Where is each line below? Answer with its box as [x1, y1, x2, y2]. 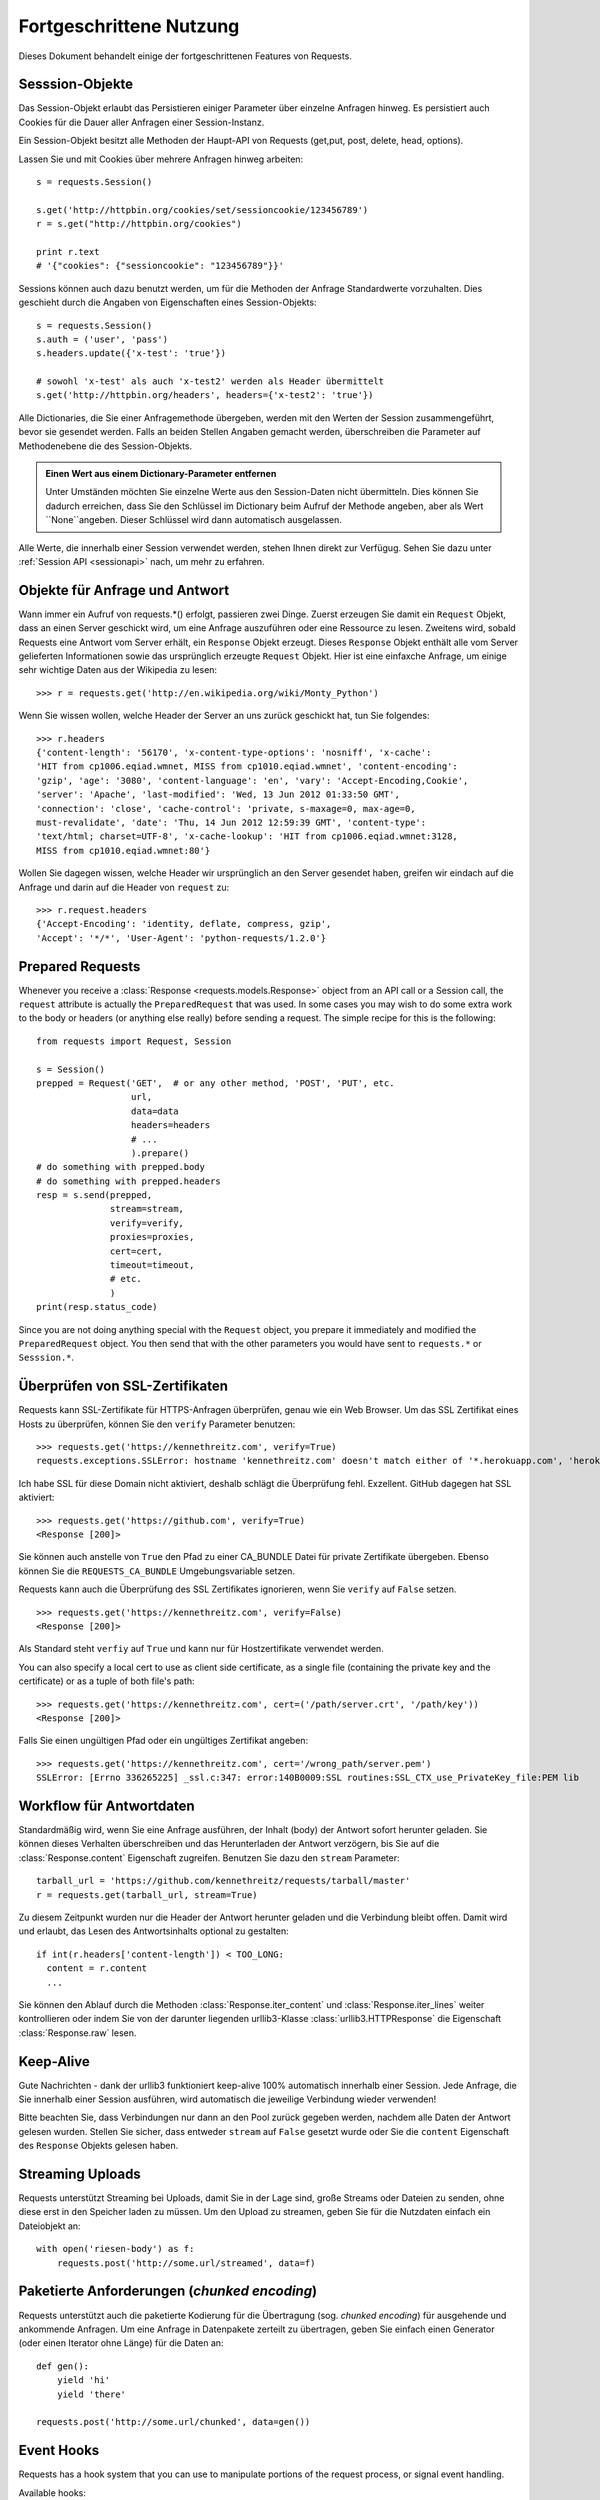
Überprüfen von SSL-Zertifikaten [18, 1378, 229, 1395]
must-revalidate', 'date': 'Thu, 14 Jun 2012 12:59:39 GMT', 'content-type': [36, 816, 427, 828]
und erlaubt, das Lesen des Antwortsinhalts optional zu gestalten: [18, 1925, 289, 1937]
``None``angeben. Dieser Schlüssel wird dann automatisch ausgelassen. [45, 514, 342, 526]
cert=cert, [110, 1245, 164, 1257]
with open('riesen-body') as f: [36, 2243, 195, 2255]
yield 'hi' [56, 2375, 111, 2386]
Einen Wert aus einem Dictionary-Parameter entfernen [45, 468, 277, 480]
